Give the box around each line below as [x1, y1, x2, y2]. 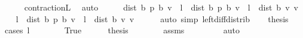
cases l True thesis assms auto [4, 24, 240, 36]
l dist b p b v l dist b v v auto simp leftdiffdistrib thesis [16, 12, 289, 25]
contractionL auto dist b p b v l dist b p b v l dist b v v [24, 1, 298, 13]
